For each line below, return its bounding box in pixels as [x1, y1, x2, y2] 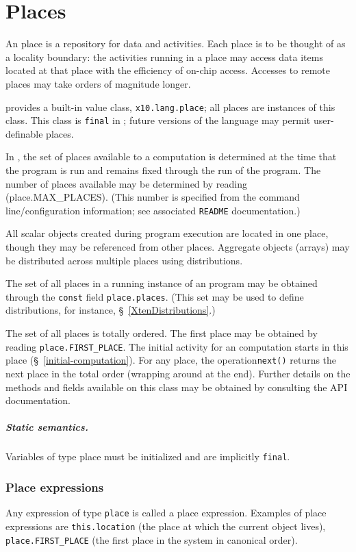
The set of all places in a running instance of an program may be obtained [5, 276, 318, 290]
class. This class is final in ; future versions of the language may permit [5, 113, 311, 127]
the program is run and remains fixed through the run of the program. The [5, 163, 321, 177]
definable [5, 126, 43, 140]
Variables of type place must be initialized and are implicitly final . [5, 449, 290, 464]
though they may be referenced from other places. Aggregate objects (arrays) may [5, 240, 350, 254]
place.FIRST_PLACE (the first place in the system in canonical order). [5, 532, 298, 547]
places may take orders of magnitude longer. [5, 76, 191, 90]
